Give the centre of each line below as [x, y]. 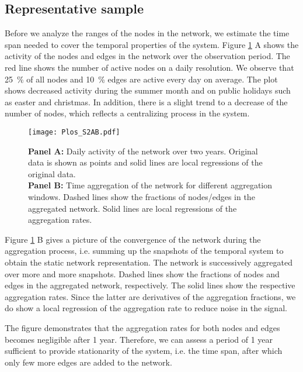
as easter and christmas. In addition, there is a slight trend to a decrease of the [146, 101]
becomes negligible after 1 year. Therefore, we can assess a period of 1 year [139, 339]
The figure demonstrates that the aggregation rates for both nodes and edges [142, 327]
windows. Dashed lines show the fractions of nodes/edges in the [142, 196]
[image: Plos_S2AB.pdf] [74, 132]
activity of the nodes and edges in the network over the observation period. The [147, 56]
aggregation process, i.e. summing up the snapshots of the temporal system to [144, 251]
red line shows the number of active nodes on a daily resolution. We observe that [149, 67]
